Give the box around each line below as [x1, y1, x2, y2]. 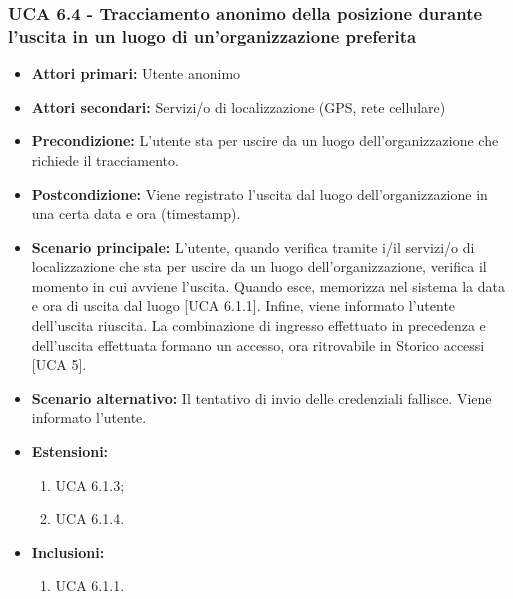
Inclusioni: [31, 541, 105, 562]
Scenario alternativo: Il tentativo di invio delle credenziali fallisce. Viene [31, 387, 492, 408]
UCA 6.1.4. [55, 508, 125, 529]
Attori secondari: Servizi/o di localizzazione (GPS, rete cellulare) [31, 96, 446, 117]
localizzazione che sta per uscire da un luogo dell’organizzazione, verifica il [31, 256, 487, 277]
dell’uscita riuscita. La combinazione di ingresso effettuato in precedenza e [31, 315, 486, 336]
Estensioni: [31, 441, 109, 462]
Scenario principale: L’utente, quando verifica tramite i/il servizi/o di [31, 236, 475, 257]
